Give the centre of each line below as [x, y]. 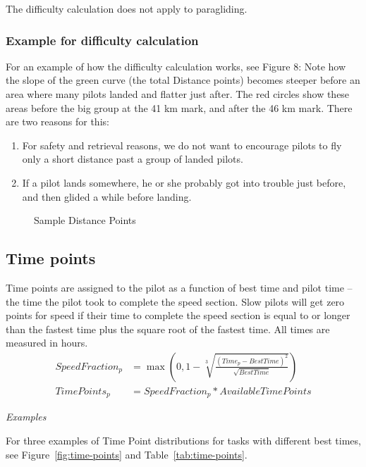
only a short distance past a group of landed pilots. [133, 159]
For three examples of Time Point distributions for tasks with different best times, [183, 441]
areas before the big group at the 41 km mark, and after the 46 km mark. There [179, 107]
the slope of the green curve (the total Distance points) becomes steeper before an [183, 80]
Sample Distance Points [85, 220]
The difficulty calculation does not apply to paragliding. [127, 8]
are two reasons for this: [57, 122]
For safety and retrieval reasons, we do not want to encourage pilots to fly [182, 145]
